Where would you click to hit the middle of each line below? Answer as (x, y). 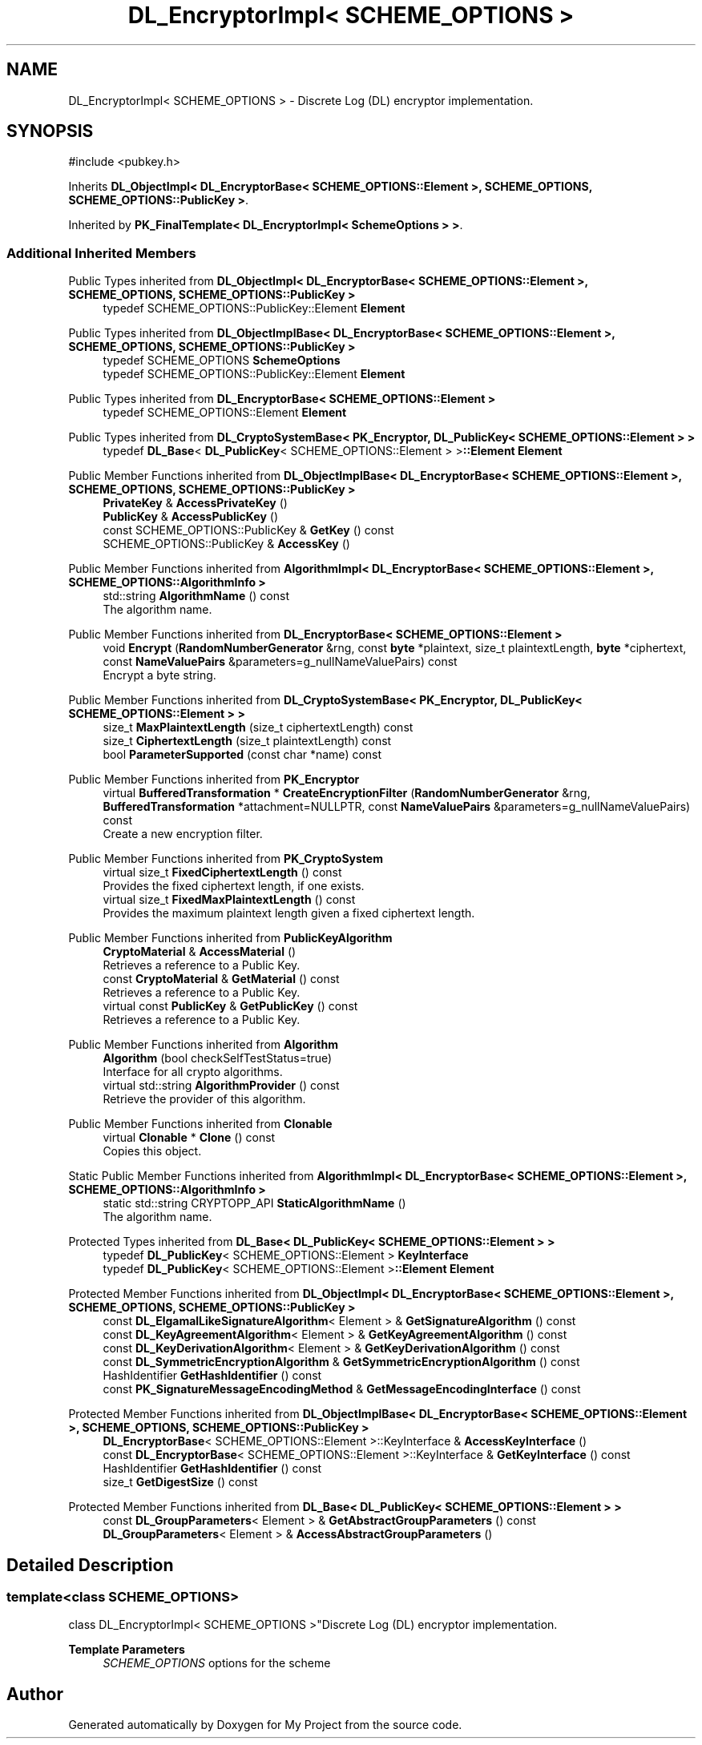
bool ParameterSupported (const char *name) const (242, 755)
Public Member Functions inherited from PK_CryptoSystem (226, 859)
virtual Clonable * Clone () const (189, 1138)
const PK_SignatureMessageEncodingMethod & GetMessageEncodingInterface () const (342, 1389)
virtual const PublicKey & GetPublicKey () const (230, 1006)
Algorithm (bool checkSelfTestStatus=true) (218, 1058)
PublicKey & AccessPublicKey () (191, 517)
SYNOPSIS (50, 131)
